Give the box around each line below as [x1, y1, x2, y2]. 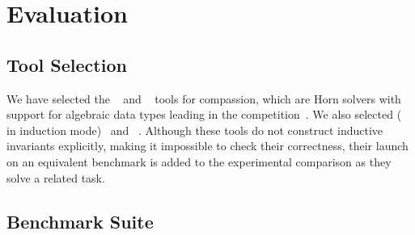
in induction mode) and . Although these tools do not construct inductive [6, 121, 383, 138]
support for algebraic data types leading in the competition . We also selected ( [6, 106, 402, 123]
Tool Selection [6, 52, 127, 77]
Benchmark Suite [6, 208, 154, 233]
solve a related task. [6, 169, 105, 186]
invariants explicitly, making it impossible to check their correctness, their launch [6, 137, 409, 154]
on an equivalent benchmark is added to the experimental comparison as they [6, 153, 392, 170]
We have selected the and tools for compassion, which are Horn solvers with [6, 90, 401, 107]
